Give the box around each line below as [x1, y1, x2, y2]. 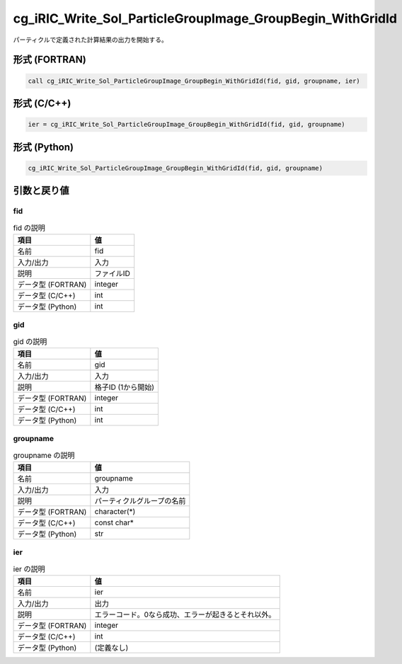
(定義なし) [94, 643, 129, 653]
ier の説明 [13, 564, 45, 574]
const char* [94, 517, 134, 527]
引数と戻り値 [13, 185, 69, 197]
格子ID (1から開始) [94, 382, 155, 392]
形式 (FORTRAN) [13, 54, 86, 66]
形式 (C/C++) [13, 97, 71, 109]
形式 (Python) [13, 141, 74, 153]
